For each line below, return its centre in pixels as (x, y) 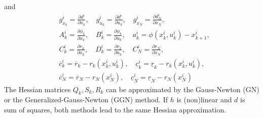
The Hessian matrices (37, 89)
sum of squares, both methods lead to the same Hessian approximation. (115, 110)
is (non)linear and (204, 100)
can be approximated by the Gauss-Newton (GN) (183, 89)
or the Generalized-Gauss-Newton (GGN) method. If (86, 100)
